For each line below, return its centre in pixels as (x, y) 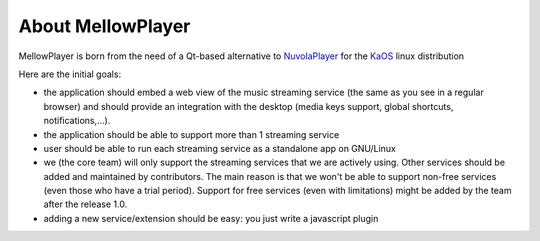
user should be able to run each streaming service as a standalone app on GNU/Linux (220, 148)
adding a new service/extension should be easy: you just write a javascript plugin (211, 218)
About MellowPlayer (104, 26)
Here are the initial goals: (70, 74)
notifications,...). (77, 121)
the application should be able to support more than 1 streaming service (191, 134)
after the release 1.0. (85, 204)
